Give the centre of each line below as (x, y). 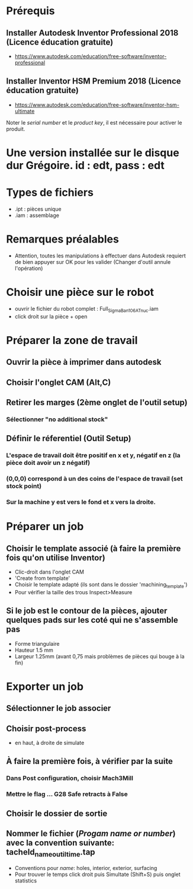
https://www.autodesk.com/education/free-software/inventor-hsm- (97, 104)
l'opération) (29, 268)
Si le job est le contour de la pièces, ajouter (87, 611)
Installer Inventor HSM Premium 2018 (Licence (94, 81)
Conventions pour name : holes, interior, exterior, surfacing (86, 868)
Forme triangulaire (37, 643)
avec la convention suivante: (60, 843)
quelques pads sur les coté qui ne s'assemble (92, 620)
